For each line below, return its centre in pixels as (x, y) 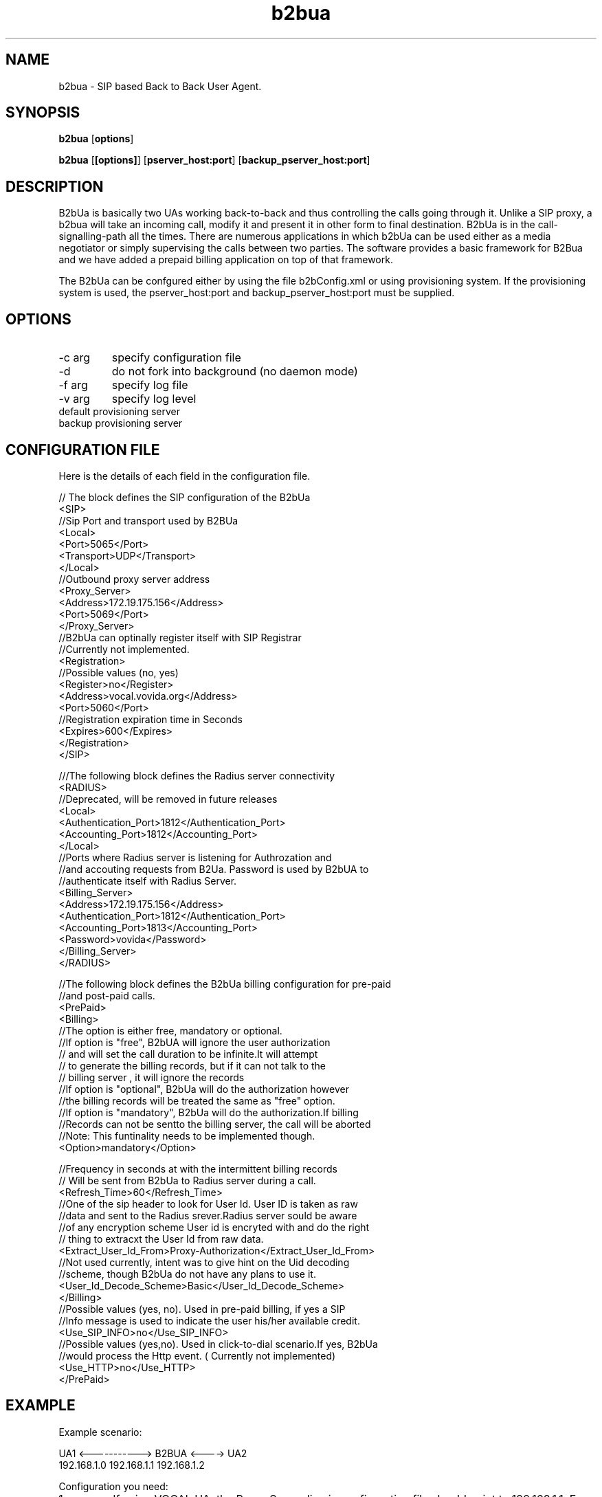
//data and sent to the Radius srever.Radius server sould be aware (208, 1215)
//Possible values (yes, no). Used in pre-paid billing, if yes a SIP (202, 1309)
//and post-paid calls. (107, 995)
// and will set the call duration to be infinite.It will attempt (188, 1054)
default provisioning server (120, 412)
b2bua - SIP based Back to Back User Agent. (160, 86)
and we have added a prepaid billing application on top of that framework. (226, 260)
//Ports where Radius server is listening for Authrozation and (195, 857)
